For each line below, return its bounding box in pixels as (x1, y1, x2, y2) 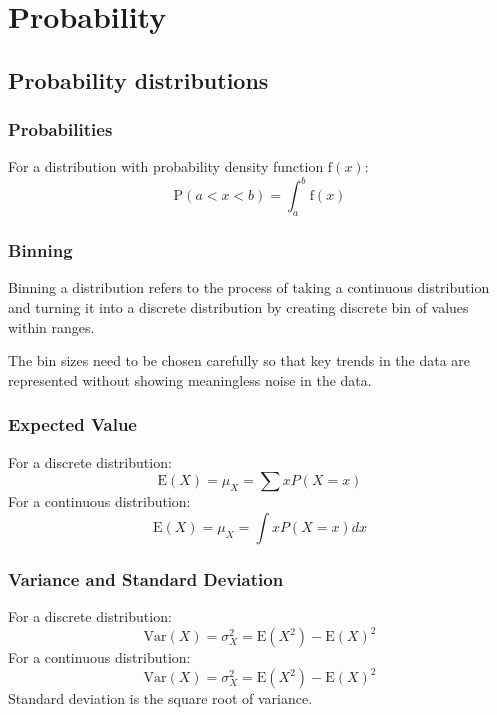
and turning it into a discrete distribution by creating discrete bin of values (8, 297, 469, 318)
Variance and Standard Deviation (8, 566, 284, 591)
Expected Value (8, 412, 137, 437)
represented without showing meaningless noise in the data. (8, 369, 372, 390)
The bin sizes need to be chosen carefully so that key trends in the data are (8, 350, 471, 371)
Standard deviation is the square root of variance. (8, 688, 313, 709)
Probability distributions (8, 64, 269, 95)
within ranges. (8, 316, 95, 337)
